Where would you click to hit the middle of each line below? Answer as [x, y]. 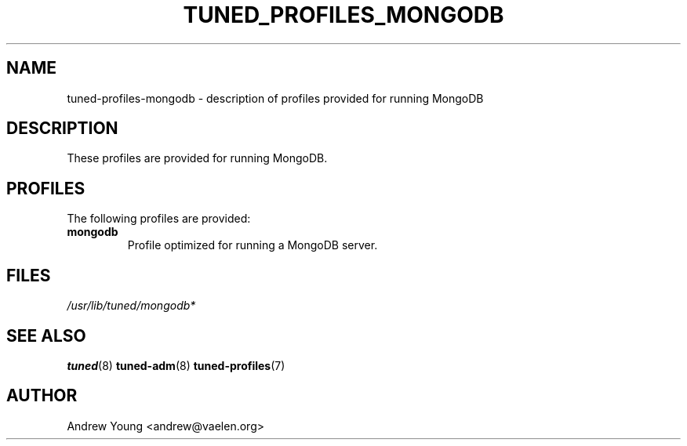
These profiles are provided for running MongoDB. [197, 158]
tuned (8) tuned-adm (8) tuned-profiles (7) [176, 365]
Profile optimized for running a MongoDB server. [253, 245]
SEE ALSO [46, 335]
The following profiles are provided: [159, 219]
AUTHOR [42, 396]
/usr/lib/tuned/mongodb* [131, 306]
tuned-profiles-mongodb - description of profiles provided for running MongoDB [275, 98]
